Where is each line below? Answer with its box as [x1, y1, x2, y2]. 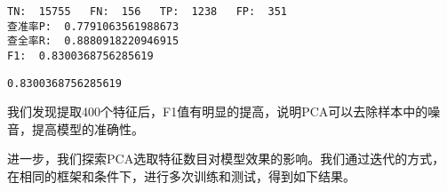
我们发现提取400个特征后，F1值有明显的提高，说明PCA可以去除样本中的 [7, 102, 428, 121]
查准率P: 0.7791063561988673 [7, 20, 180, 33]
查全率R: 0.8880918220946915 [7, 35, 180, 48]
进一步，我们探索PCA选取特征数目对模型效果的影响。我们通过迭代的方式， [7, 149, 445, 168]
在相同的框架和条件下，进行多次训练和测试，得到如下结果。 [7, 167, 355, 186]
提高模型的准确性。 [31, 119, 144, 138]
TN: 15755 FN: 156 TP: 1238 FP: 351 [7, 5, 287, 18]
